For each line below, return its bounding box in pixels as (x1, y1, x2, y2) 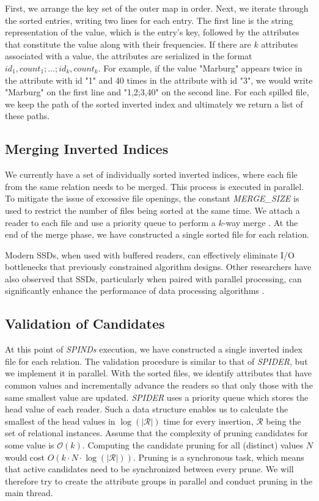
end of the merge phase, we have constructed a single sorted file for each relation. (5, 228, 309, 241)
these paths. (5, 109, 50, 122)
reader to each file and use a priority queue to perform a (5, 216, 216, 229)
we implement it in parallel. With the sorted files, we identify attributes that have (5, 367, 312, 379)
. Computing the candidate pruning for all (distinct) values (82, 439, 304, 452)
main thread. (5, 486, 53, 499)
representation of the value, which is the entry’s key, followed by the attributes (5, 26, 299, 38)
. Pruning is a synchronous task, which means (133, 450, 304, 463)
